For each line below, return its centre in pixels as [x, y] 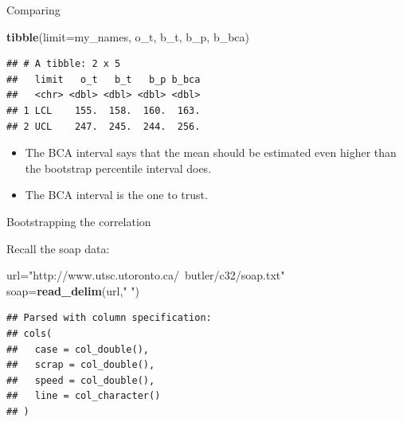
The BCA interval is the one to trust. [116, 195]
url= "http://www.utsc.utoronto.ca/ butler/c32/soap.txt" [146, 275]
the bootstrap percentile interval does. [118, 168]
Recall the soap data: [58, 248]
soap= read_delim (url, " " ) [73, 290]
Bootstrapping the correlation [79, 221]
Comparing [33, 10]
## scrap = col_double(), [81, 365]
